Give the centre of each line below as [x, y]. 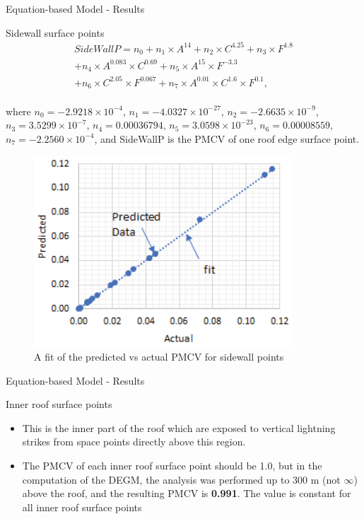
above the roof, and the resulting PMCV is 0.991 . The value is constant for [187, 493]
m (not [325, 479]
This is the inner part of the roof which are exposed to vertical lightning [179, 427]
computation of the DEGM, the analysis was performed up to [156, 479]
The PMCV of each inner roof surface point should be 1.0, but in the [172, 466]
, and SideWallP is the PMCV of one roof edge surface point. [227, 138]
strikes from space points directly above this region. [134, 442]
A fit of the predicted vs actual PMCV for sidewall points [159, 357]
